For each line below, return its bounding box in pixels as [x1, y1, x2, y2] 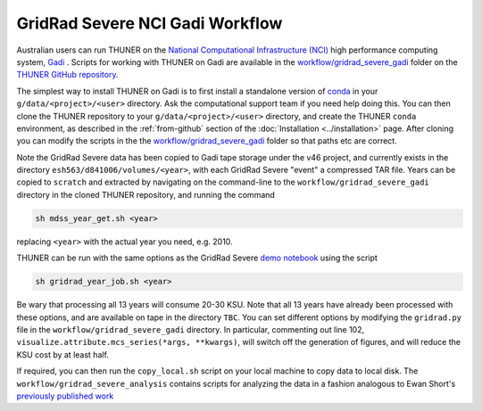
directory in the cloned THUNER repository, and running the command [16, 189, 276, 200]
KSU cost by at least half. [16, 349, 109, 360]
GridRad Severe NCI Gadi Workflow [16, 13, 283, 33]
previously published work [16, 390, 114, 401]
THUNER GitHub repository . [16, 70, 119, 80]
